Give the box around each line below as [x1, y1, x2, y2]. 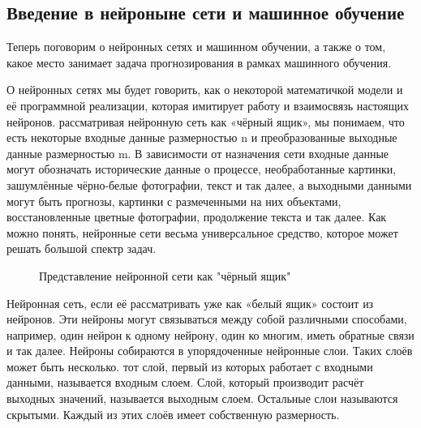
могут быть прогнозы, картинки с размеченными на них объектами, [6, 192, 342, 209]
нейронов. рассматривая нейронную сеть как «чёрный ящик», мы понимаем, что [6, 113, 405, 130]
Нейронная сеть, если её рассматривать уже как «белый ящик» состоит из [6, 294, 374, 311]
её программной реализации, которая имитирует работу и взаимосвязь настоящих [6, 96, 410, 113]
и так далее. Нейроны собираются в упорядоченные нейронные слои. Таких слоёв [6, 342, 413, 359]
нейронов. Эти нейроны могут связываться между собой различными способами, [6, 310, 407, 327]
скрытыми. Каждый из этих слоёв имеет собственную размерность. [6, 405, 340, 422]
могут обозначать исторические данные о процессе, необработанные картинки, [6, 160, 397, 178]
